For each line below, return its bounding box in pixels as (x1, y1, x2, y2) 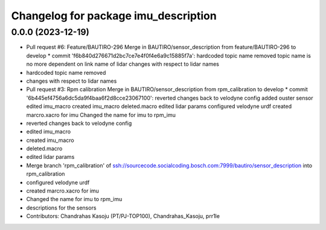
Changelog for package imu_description (11, 9, 217, 22)
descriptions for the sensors (26, 204, 97, 211)
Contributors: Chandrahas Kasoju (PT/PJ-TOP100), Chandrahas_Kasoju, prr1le (26, 212, 220, 220)
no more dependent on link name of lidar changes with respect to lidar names (26, 60, 220, 68)
